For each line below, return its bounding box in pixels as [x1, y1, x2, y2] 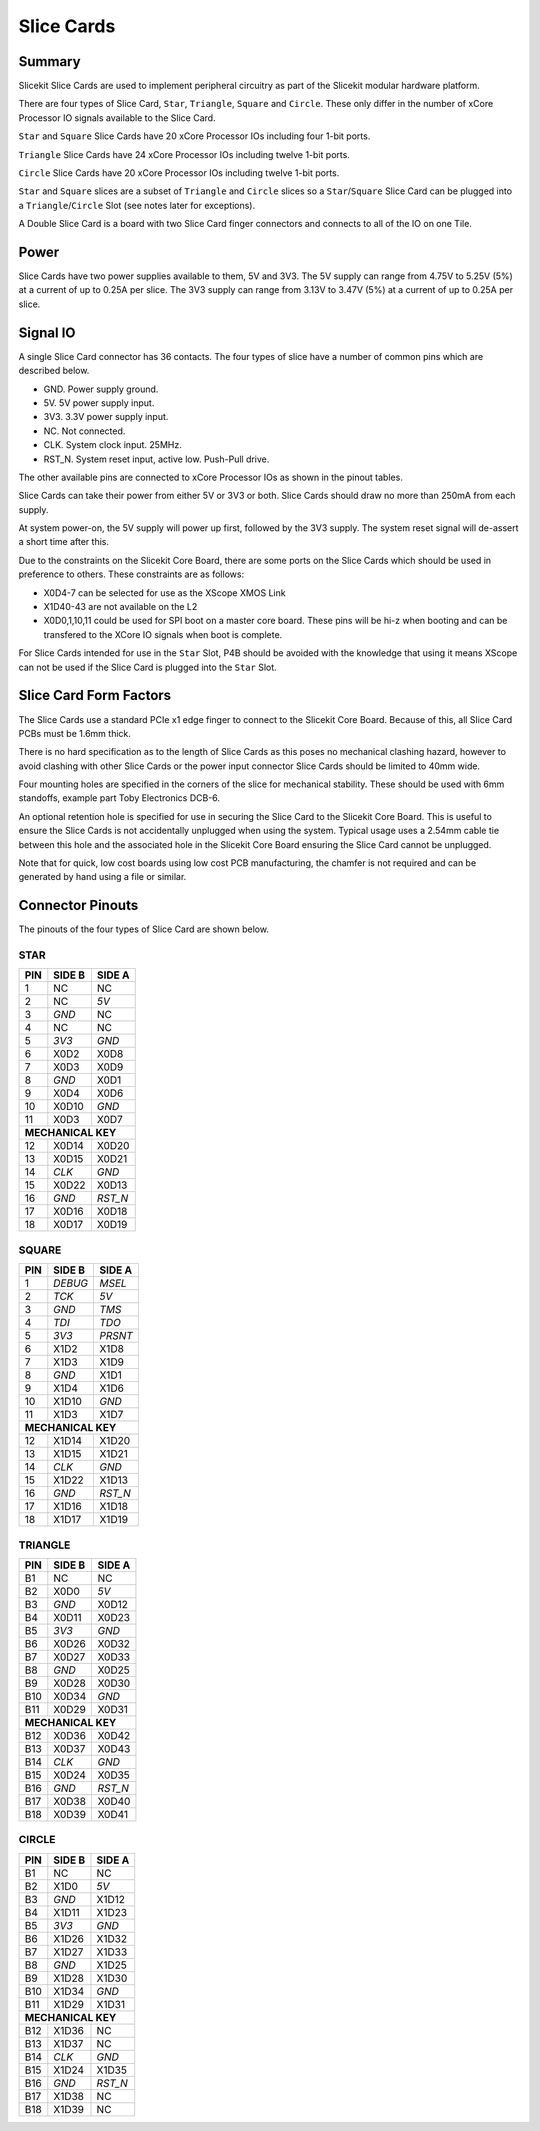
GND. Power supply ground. [43, 383, 159, 395]
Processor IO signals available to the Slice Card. [18, 111, 216, 124]
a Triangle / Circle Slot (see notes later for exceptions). [18, 199, 255, 211]
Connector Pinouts [18, 897, 139, 914]
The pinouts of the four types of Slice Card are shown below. [18, 923, 270, 935]
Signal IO [18, 324, 76, 341]
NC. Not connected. [43, 425, 126, 437]
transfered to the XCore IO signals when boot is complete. [43, 628, 283, 640]
